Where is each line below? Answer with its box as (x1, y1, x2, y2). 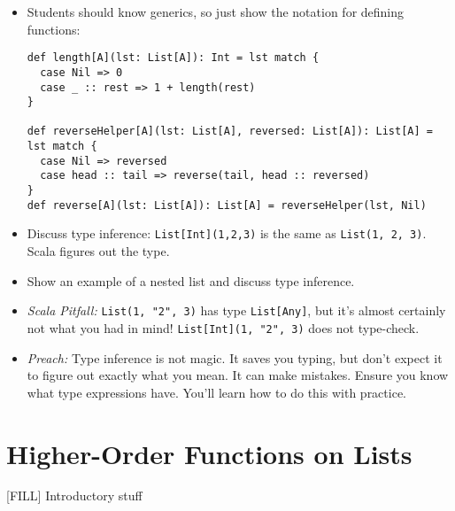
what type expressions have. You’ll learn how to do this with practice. (27, 383, 406, 401)
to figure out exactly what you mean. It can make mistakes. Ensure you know (27, 366, 449, 384)
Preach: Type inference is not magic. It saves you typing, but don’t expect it (27, 348, 443, 367)
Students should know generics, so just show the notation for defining (27, 3, 405, 20)
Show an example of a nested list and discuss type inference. (27, 271, 355, 290)
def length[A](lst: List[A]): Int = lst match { (27, 51, 320, 65)
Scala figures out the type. (27, 242, 170, 260)
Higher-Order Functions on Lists (6, 435, 413, 471)
